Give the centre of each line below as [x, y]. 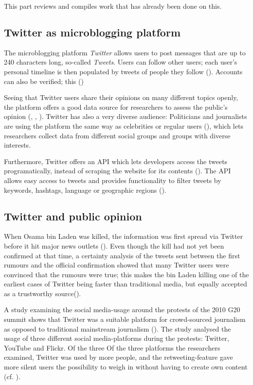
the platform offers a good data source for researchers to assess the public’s [116, 107]
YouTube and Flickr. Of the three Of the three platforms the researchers [112, 347]
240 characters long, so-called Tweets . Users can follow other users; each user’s [121, 62]
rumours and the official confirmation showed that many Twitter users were [117, 265]
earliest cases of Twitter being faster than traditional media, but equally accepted [126, 284]
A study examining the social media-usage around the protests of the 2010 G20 [122, 310]
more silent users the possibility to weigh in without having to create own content [126, 367]
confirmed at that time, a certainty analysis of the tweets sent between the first [122, 255]
